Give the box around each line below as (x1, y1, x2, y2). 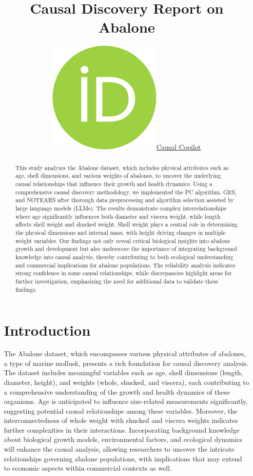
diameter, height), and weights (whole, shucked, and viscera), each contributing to (4, 377, 249, 387)
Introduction (4, 320, 91, 340)
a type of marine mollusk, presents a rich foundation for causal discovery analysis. (4, 358, 249, 368)
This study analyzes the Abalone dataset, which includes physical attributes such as (15, 163, 229, 171)
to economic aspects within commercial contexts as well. (4, 463, 172, 473)
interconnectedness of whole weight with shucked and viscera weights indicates (4, 415, 238, 425)
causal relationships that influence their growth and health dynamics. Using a (15, 180, 213, 188)
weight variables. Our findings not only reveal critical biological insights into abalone (15, 236, 231, 245)
